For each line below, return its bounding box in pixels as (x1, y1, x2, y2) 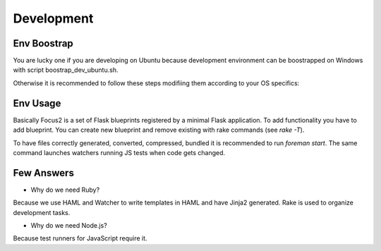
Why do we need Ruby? (30, 185, 100, 194)
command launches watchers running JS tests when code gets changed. (13, 148, 226, 157)
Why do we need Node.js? (30, 221, 107, 229)
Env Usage (13, 97, 61, 109)
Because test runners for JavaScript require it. (13, 234, 147, 243)
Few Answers (13, 166, 74, 179)
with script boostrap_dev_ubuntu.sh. (13, 66, 119, 74)
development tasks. (13, 208, 71, 216)
